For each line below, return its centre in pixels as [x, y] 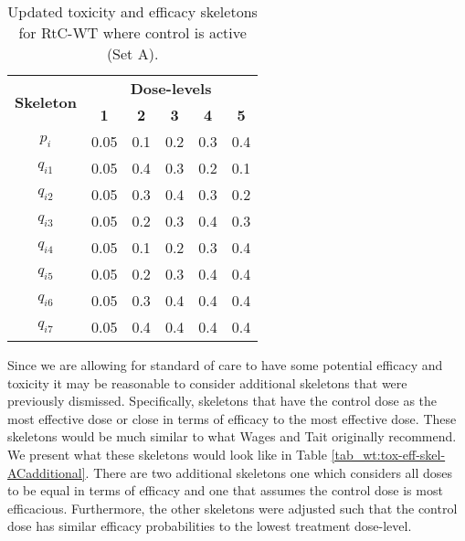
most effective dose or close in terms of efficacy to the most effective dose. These [232, 418]
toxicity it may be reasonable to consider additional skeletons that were [207, 382]
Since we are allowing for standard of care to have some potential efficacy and [225, 365]
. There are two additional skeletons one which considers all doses [269, 472]
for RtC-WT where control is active [132, 32]
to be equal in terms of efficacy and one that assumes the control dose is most [225, 490]
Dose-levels [171, 88]
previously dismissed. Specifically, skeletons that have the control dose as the [222, 401]
